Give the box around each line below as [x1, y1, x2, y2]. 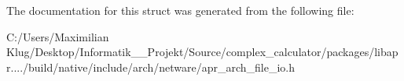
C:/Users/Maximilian [6, 28, 109, 44]
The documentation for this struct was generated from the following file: [6, 2, 354, 18]
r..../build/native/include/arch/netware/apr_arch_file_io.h [6, 58, 295, 75]
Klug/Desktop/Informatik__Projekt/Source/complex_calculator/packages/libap [6, 44, 398, 60]
